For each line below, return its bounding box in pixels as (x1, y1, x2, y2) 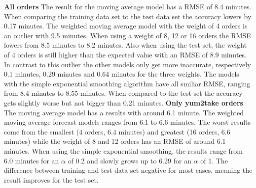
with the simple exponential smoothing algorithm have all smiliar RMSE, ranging (4, 78, 251, 88)
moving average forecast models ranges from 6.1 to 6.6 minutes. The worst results (4, 117, 251, 127)
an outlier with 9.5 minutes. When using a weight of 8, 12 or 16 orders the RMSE (4, 30, 251, 40)
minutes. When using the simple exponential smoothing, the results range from (4, 145, 243, 156)
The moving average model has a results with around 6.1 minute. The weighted (4, 107, 244, 117)
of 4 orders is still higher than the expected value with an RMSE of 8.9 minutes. (4, 49, 247, 59)
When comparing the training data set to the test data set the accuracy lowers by (4, 11, 252, 21)
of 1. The (200, 155, 228, 165)
